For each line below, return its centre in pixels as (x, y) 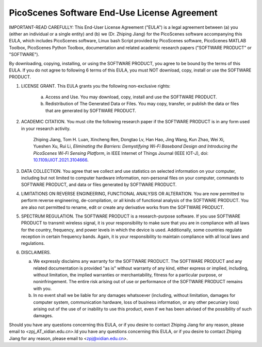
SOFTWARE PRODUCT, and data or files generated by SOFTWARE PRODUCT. (99, 184)
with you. (42, 288)
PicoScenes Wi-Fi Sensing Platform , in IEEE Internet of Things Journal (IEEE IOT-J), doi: (121, 153)
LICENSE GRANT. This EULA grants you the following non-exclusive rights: (96, 86)
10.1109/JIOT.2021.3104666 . (61, 160)
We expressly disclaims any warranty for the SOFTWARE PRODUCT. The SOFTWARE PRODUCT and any (138, 261)
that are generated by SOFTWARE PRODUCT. (91, 110)
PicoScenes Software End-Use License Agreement (113, 13)
